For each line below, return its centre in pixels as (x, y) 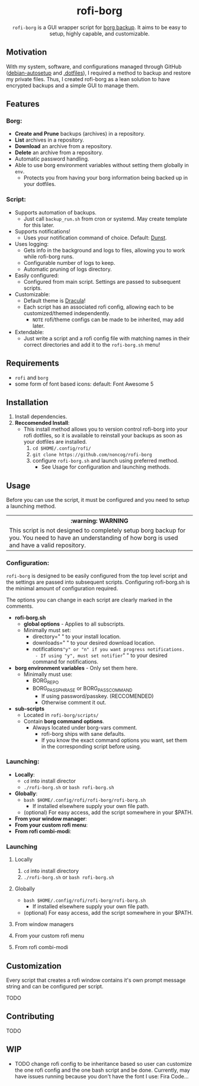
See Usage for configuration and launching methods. (106, 467)
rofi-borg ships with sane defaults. (83, 733)
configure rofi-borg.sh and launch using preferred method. (105, 461)
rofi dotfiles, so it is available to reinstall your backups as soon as (103, 435)
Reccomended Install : (42, 423)
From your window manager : (51, 818)
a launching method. (31, 506)
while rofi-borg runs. (49, 257)
